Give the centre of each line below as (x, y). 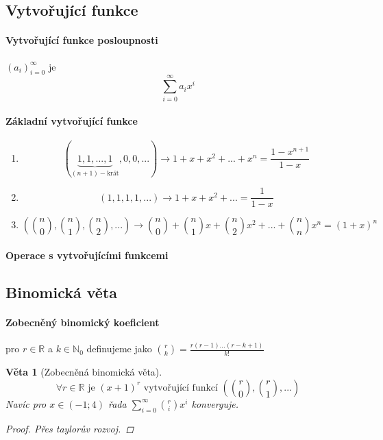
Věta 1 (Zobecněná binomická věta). (84, 372)
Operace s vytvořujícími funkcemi (87, 255)
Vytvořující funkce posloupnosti (82, 40)
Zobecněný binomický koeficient (83, 322)
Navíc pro (26, 403)
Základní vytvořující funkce (72, 121)
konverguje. (215, 403)
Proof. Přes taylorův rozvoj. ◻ (70, 428)
